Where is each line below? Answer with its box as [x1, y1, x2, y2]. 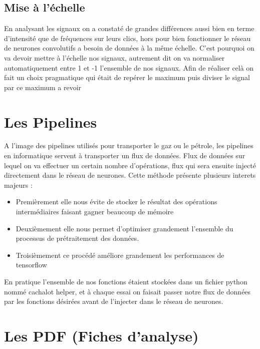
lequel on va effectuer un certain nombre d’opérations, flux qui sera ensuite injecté [4, 160, 256, 170]
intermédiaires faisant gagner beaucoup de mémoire [16, 206, 174, 217]
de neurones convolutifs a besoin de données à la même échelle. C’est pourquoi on [4, 43, 254, 53]
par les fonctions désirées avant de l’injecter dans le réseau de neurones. [4, 296, 223, 306]
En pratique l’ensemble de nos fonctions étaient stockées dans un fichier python [4, 276, 247, 287]
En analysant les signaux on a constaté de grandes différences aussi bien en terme [4, 23, 254, 34]
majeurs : [4, 179, 33, 190]
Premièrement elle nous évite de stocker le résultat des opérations [16, 196, 217, 207]
